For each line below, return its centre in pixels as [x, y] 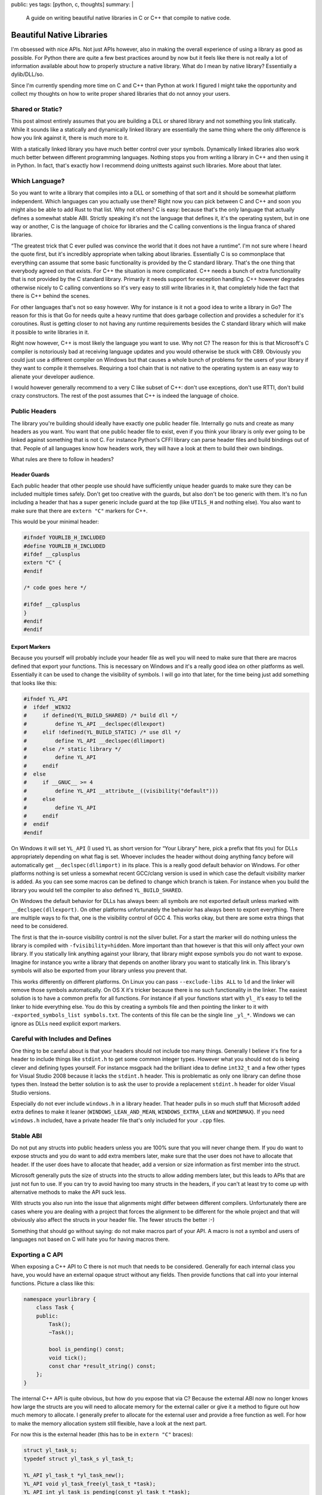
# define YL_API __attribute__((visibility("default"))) [121, 791]
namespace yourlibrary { [60, 1299]
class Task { [55, 1308]
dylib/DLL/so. [27, 74]
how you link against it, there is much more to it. [70, 138]
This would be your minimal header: [55, 522]
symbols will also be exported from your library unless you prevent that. [99, 971]
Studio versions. [31, 1093]
